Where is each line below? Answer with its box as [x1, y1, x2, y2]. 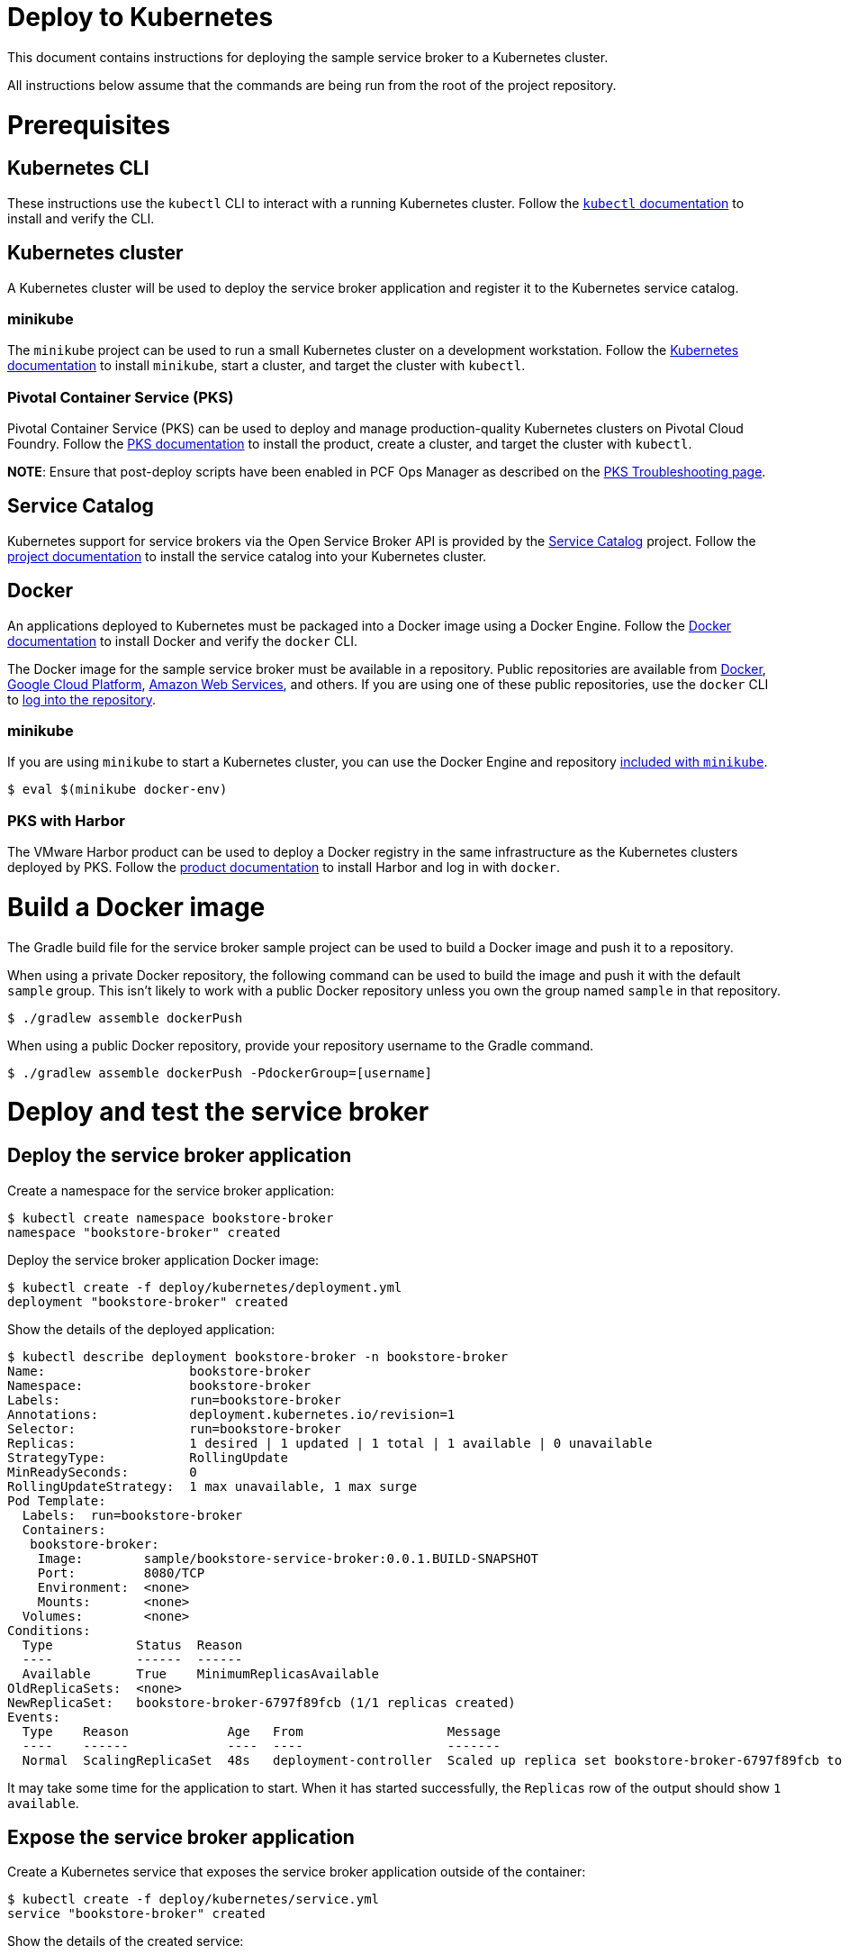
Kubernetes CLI [7, 157, 149, 180]
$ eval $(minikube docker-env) [7, 782, 228, 797]
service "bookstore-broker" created [7, 1906, 266, 1922]
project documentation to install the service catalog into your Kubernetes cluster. [7, 548, 487, 564]
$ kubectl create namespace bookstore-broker [7, 1210, 334, 1225]
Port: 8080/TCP [37, 1565, 205, 1580]
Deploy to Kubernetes [7, 2, 274, 32]
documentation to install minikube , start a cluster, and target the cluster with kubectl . [7, 358, 526, 374]
